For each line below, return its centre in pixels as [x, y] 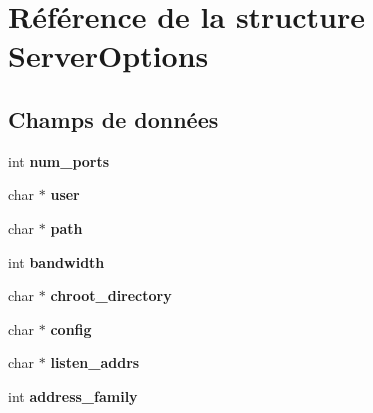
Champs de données [113, 118]
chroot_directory [111, 295]
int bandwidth [56, 261]
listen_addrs [95, 362]
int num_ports [59, 160]
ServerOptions [108, 55]
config [71, 328]
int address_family [73, 395]
